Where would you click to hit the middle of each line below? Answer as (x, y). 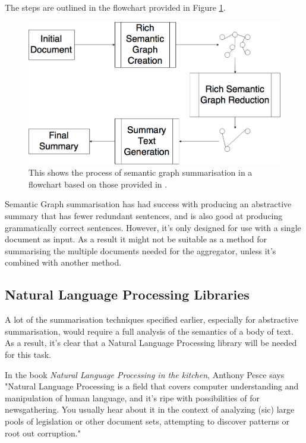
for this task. (28, 355)
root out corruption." (43, 433)
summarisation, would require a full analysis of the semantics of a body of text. (149, 331)
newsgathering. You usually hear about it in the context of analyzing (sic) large (150, 409)
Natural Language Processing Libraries (127, 294)
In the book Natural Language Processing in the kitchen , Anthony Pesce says (145, 374)
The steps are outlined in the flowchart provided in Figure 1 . (115, 7)
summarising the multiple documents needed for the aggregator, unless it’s (141, 250)
